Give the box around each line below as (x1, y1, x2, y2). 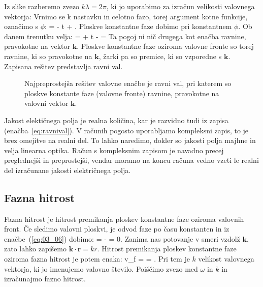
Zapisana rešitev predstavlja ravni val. (4, 61, 123, 71)
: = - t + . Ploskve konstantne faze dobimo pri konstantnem (44, 21, 232, 32)
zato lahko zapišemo (4, 243, 67, 254)
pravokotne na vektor (4, 41, 70, 51)
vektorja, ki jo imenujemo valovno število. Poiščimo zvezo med (4, 263, 198, 274)
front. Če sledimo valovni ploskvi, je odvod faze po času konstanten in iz (4, 223, 229, 234)
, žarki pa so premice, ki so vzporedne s (98, 50, 222, 61)
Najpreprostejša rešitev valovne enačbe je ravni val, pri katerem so (24, 78, 232, 89)
